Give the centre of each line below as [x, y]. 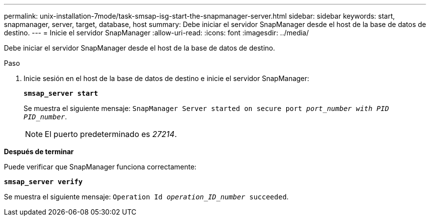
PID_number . [45, 117]
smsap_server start [61, 93]
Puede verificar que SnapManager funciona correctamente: [100, 167]
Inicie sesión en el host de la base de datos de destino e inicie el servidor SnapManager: [166, 78]
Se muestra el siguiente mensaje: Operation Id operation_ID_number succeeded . [146, 197]
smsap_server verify [43, 182]
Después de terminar [39, 151]
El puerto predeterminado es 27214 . [111, 134]
